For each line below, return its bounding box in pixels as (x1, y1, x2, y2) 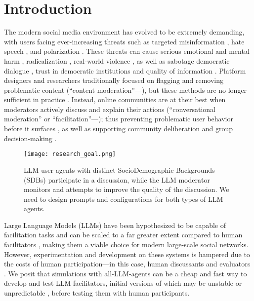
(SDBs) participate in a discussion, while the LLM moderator (24, 174, 210, 185)
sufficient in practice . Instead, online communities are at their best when (4, 94, 226, 105)
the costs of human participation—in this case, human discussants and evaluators (4, 259, 251, 269)
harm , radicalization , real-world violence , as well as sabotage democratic (4, 55, 230, 66)
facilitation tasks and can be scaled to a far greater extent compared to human (4, 229, 243, 240)
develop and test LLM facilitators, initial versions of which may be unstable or (4, 278, 242, 288)
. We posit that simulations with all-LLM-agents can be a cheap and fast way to (4, 268, 247, 278)
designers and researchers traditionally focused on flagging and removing (4, 75, 223, 85)
